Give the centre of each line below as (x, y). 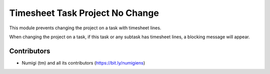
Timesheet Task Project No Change (84, 13)
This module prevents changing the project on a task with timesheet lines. (85, 28)
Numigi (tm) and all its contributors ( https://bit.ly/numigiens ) (83, 63)
